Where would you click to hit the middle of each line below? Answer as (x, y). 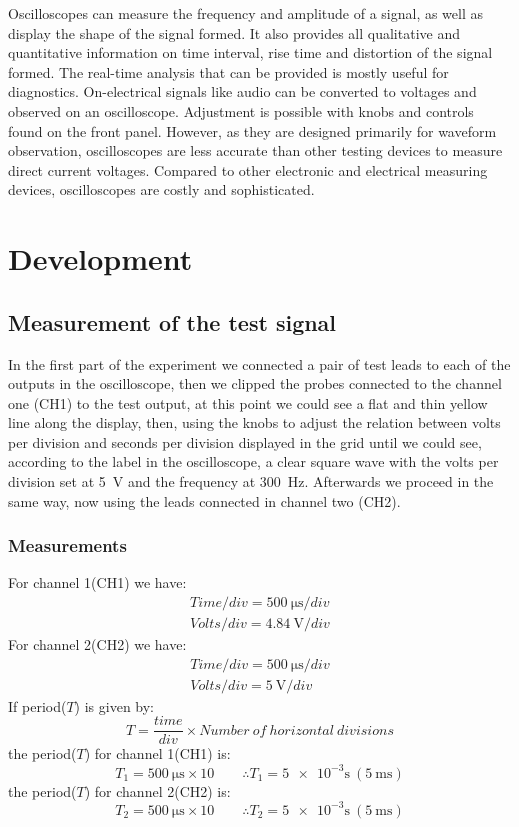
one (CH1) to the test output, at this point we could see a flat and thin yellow (248, 402)
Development (100, 258)
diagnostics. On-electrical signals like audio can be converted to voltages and (242, 91)
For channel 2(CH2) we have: (97, 644)
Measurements (67, 545)
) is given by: (114, 705)
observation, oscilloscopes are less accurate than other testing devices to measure (255, 150)
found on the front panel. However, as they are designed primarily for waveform (252, 130)
